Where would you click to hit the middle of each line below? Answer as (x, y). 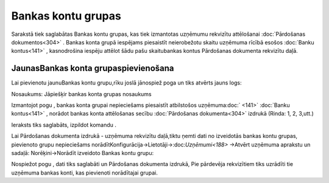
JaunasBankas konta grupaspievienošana (93, 68)
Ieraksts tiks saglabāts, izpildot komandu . (64, 125)
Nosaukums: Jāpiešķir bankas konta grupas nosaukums (81, 94)
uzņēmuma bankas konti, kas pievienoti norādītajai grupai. (84, 173)
